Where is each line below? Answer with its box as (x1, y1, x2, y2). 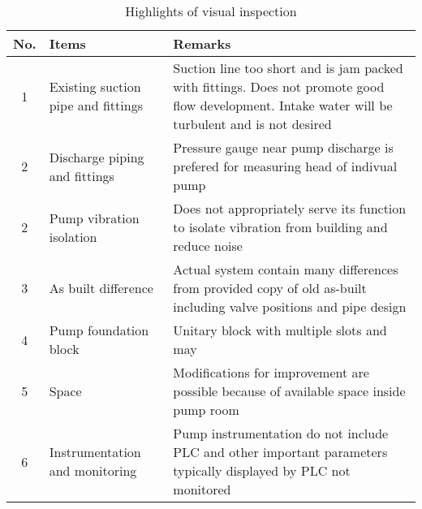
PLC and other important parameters (173, 442, 388, 461)
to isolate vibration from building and (173, 218, 388, 236)
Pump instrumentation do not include (173, 424, 389, 442)
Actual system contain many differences (173, 260, 398, 278)
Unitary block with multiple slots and (173, 321, 387, 339)
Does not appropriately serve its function (173, 199, 407, 218)
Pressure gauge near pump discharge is (173, 138, 394, 157)
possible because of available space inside (173, 382, 406, 400)
